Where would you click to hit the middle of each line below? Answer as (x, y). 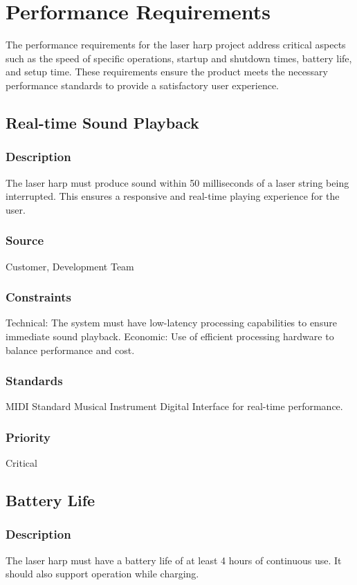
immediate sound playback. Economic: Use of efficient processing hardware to (170, 336)
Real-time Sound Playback (102, 122)
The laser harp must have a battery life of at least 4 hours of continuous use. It (174, 560)
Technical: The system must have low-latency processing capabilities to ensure (171, 323)
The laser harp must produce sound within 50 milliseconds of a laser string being (177, 182)
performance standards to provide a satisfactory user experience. (142, 85)
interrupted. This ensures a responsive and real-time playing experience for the (173, 196)
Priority (28, 437)
